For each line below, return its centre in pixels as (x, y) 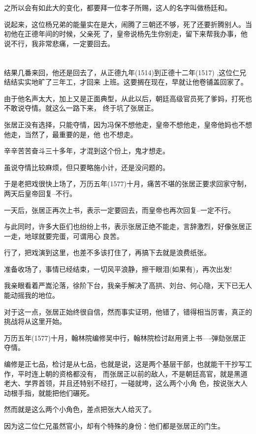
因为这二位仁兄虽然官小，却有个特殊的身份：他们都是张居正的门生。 (114, 426)
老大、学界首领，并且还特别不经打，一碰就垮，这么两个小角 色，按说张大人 (126, 383)
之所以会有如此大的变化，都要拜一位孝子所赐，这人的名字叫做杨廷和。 (118, 7)
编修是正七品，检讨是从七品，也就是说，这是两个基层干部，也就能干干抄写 (125, 364)
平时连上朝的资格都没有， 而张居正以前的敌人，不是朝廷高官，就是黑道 (132, 373)
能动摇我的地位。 (32, 295)
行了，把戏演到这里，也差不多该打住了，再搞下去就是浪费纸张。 (107, 252)
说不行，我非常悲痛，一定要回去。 (59, 43)
